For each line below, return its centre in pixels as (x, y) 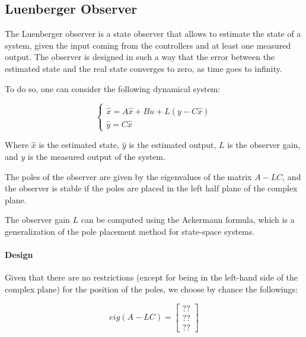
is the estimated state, (79, 145)
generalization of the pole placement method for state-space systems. (130, 231)
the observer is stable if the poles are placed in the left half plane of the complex (151, 188)
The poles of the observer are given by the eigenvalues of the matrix (128, 176)
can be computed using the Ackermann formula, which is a (188, 220)
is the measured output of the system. (96, 156)
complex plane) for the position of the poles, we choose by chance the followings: (151, 289)
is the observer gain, (264, 145)
